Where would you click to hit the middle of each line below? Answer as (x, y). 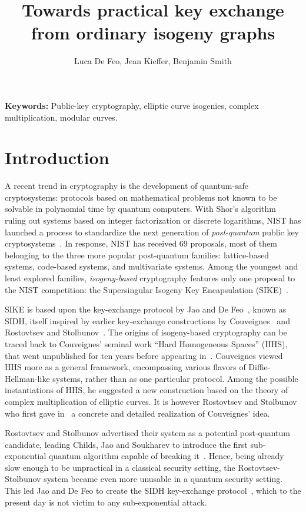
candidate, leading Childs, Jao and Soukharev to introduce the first (126, 444)
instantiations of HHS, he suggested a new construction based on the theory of (147, 390)
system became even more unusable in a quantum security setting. (163, 479)
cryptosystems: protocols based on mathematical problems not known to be (141, 197)
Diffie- (260, 367)
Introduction (57, 157)
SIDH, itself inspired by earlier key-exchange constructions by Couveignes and (147, 320)
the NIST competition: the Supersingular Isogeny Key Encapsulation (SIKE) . (147, 289)
